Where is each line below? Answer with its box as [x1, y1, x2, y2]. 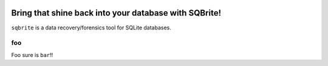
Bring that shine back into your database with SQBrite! [11, 8, 222, 18]
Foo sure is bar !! [11, 51, 53, 58]
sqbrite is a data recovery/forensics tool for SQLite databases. [11, 24, 171, 31]
